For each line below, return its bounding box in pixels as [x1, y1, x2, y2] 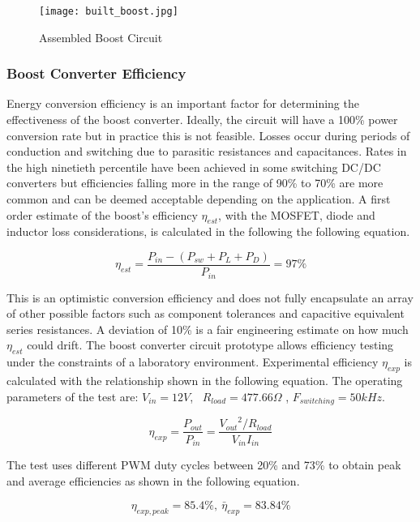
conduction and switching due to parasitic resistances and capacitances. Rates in [6, 143, 407, 160]
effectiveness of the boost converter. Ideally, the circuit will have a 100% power [6, 111, 398, 128]
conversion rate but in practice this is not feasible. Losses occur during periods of [6, 126, 410, 143]
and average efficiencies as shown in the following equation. [6, 472, 300, 489]
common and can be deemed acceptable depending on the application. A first [6, 190, 391, 208]
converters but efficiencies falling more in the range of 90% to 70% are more [6, 174, 384, 191]
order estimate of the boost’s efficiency [6, 206, 198, 223]
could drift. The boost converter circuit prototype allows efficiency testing [27, 336, 394, 353]
